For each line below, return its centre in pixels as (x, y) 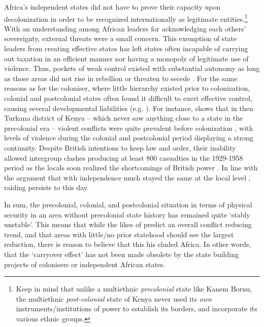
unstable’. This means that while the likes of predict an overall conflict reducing (128, 224)
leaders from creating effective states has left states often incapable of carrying (126, 48)
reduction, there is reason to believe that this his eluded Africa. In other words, (128, 244)
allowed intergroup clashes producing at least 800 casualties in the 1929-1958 (124, 157)
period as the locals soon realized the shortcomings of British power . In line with (131, 168)
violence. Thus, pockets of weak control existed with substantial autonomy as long (132, 68)
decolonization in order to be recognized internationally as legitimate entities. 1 (126, 18)
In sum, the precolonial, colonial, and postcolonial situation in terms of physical (128, 204)
